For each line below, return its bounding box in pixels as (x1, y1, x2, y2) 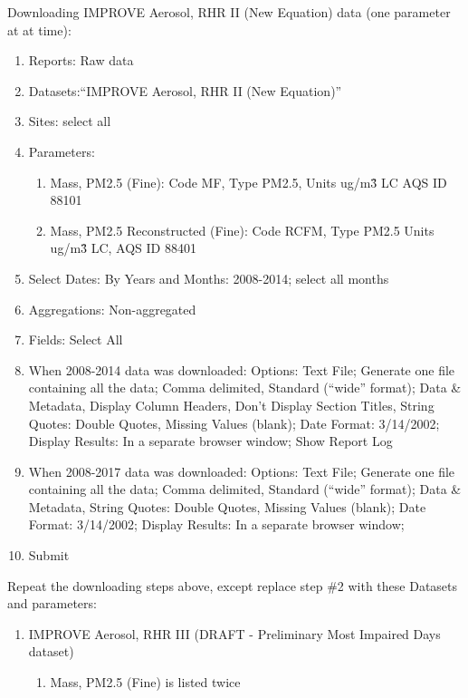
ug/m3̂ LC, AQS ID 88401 (50, 238, 196, 257)
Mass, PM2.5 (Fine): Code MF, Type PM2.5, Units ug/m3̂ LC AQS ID (50, 172, 447, 191)
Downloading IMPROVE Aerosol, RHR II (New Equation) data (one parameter (7, 3, 451, 21)
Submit (28, 546, 70, 565)
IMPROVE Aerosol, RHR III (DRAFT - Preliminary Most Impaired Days (28, 624, 441, 643)
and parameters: (7, 594, 97, 613)
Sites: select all (28, 111, 111, 131)
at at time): (7, 20, 72, 39)
